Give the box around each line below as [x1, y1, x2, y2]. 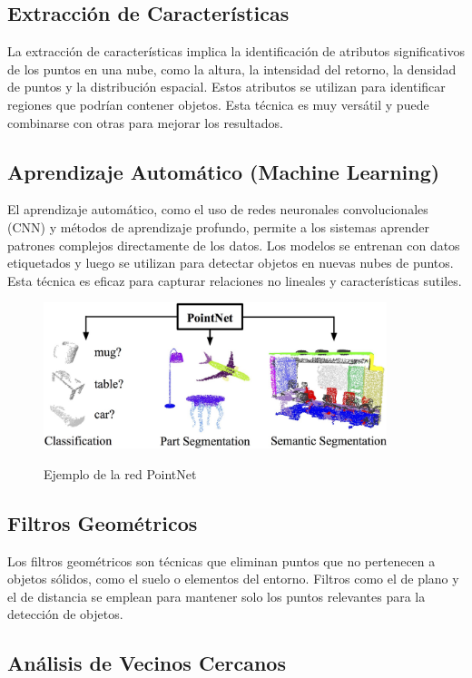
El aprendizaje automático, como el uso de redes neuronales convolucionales [7, 200, 428, 219]
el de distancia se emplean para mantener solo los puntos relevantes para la [7, 586, 426, 605]
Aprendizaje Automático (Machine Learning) [7, 157, 440, 185]
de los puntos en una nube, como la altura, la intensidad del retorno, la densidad [7, 59, 457, 78]
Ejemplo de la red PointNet [44, 464, 197, 483]
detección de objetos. [7, 604, 123, 624]
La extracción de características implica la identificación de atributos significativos [7, 42, 465, 61]
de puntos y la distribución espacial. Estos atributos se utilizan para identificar [7, 77, 446, 96]
